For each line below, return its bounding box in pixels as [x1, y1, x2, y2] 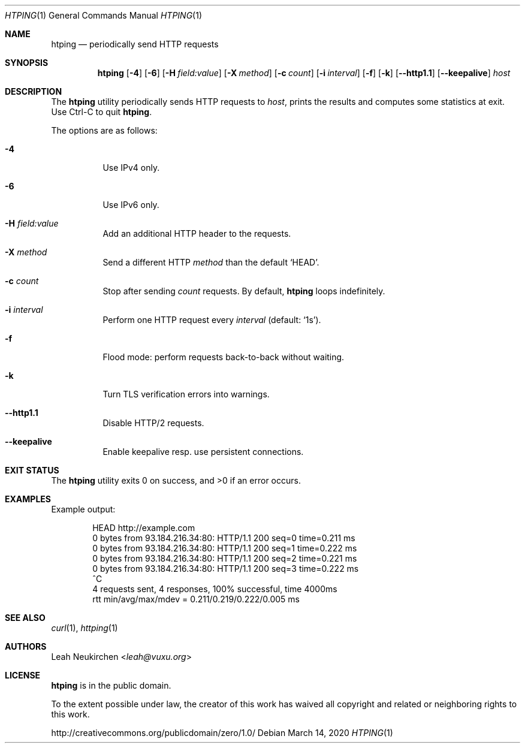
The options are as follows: [51, 125, 158, 135]
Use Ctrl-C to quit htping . [51, 107, 152, 117]
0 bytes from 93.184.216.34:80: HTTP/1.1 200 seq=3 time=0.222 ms [92, 563, 359, 574]
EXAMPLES [5, 494, 51, 504]
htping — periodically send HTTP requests [51, 39, 219, 49]
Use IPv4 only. [102, 162, 160, 173]
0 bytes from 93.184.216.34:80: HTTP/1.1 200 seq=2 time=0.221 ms [92, 553, 357, 563]
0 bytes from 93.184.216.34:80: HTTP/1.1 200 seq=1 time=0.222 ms [92, 543, 357, 553]
